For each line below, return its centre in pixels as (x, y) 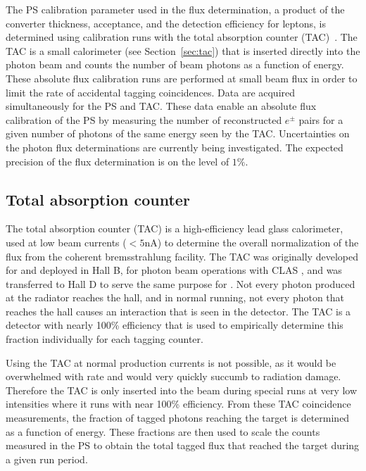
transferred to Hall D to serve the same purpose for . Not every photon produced (181, 283)
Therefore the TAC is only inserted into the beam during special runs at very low (182, 390)
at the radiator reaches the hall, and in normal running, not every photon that (175, 297)
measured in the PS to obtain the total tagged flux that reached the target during (183, 445)
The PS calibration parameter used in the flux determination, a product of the (175, 9)
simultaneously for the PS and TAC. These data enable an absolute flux (161, 106)
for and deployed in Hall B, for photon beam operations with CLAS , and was (174, 270)
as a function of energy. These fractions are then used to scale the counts (163, 431)
